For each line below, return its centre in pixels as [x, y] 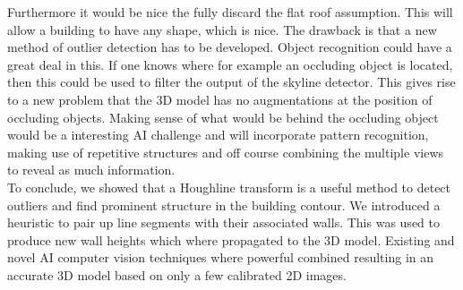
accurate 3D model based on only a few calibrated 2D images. [177, 274]
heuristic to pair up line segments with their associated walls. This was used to [223, 222]
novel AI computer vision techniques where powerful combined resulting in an [220, 257]
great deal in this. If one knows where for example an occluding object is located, [230, 64]
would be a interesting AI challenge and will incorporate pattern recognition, [218, 135]
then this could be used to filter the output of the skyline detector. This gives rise [231, 82]
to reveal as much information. [91, 170]
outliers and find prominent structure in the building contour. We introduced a [224, 205]
